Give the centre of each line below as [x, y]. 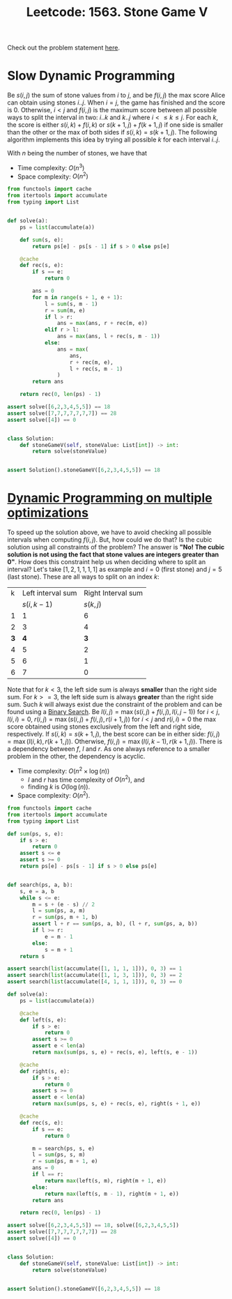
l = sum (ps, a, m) [59, 911]
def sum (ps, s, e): [36, 834]
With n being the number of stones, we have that [77, 153]
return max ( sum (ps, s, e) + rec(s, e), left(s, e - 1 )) [115, 1053]
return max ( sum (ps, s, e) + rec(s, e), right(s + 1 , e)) [116, 1104]
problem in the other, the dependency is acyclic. [76, 757]
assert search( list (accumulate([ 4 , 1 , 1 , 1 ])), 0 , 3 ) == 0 [95, 982]
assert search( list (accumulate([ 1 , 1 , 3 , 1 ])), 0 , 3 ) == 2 [95, 975]
